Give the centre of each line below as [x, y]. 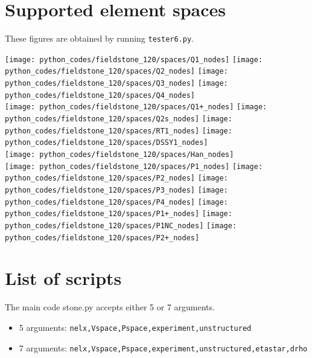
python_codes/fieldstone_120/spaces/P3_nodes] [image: [116, 190]
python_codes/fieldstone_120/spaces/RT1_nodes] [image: [119, 131]
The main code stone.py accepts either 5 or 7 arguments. [110, 307]
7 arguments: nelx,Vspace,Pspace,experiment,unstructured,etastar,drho [163, 347]
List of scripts [63, 278]
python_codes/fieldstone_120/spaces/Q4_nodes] [100, 95]
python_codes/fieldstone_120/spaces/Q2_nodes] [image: [116, 72]
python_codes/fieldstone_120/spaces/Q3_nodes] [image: [116, 84]
